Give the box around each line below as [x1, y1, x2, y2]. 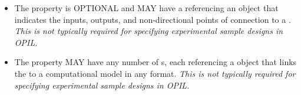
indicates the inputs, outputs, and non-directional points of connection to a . [14, 13, 291, 25]
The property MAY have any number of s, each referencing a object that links [14, 56, 297, 68]
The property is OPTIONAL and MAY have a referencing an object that [14, 2, 279, 13]
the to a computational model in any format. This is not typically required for [14, 67, 296, 79]
